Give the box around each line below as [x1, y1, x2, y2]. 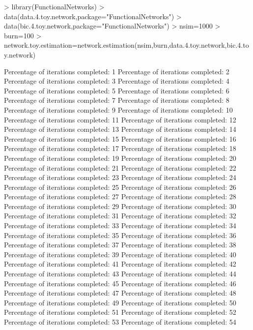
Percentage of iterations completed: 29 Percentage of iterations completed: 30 [4, 201, 236, 211]
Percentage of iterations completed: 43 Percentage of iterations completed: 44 [4, 269, 236, 279]
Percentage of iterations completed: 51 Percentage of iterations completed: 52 [4, 307, 236, 317]
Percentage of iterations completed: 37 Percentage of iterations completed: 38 [4, 240, 236, 250]
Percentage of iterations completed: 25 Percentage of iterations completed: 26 [4, 181, 236, 192]
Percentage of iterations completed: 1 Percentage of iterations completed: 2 [4, 66, 229, 76]
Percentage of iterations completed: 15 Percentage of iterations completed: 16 [4, 133, 236, 144]
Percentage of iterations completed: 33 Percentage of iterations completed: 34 [4, 220, 236, 231]
